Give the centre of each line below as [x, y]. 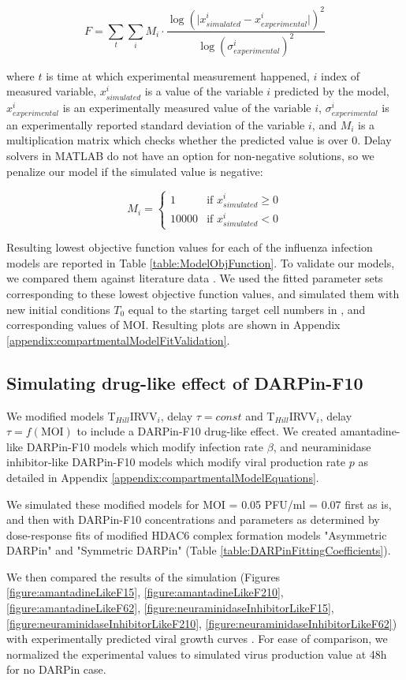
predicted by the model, [332, 91]
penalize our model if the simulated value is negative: [135, 171]
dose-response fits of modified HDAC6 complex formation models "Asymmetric [197, 534]
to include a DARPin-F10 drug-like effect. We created [207, 431]
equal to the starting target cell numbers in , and [247, 309]
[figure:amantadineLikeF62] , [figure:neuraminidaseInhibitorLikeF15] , [170, 608]
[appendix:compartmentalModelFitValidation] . [118, 340]
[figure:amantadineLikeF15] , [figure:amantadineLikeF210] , [145, 592]
